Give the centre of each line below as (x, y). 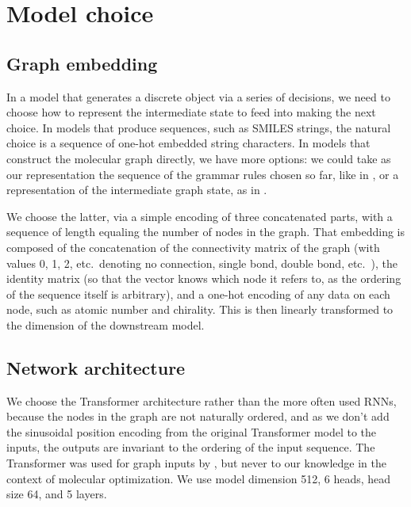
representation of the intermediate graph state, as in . (137, 190)
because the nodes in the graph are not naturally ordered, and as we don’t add (198, 416)
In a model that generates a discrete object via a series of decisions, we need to (198, 96)
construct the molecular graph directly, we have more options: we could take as (199, 158)
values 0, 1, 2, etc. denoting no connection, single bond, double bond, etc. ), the (202, 263)
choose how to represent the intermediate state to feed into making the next (191, 112)
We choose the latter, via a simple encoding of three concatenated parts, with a (200, 216)
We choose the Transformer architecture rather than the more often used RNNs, (202, 400)
